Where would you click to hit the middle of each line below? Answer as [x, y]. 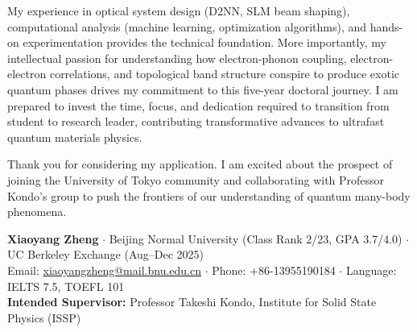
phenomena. [37, 212]
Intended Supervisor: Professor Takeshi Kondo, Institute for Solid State [192, 302]
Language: [371, 270]
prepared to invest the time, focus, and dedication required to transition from [198, 105]
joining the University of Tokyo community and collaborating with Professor [196, 179]
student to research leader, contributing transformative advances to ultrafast [196, 121]
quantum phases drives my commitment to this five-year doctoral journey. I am [203, 89]
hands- [386, 26]
